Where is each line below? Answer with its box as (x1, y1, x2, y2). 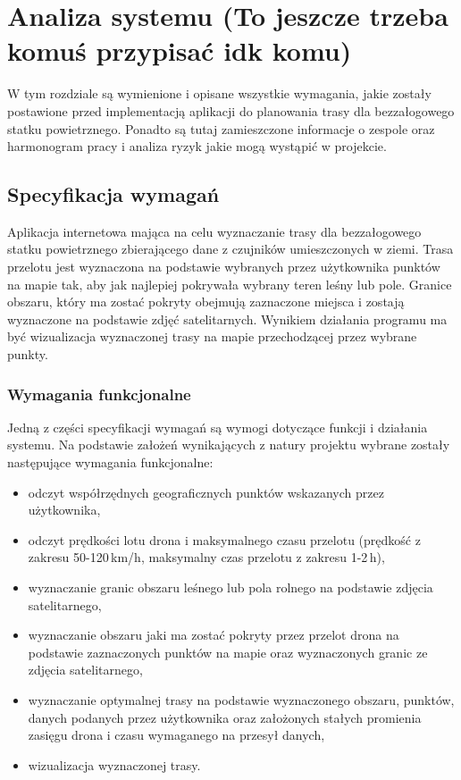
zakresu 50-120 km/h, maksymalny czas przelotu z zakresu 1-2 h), (28, 548, 385, 566)
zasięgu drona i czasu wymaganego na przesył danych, (28, 725, 325, 744)
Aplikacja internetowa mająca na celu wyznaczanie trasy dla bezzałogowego (7, 222, 422, 240)
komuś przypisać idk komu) (7, 32, 352, 69)
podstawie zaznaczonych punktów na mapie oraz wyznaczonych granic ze (28, 642, 428, 661)
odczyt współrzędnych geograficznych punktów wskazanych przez (28, 482, 384, 501)
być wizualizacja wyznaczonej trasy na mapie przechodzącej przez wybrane (7, 327, 417, 346)
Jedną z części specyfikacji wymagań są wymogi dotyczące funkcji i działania (7, 417, 428, 436)
